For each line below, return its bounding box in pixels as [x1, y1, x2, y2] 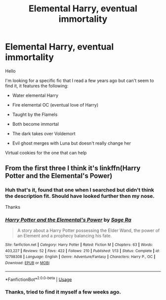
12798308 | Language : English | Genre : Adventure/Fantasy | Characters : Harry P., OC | [5, 255, 156, 260]
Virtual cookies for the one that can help [5, 150, 87, 155]
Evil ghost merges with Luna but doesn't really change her [12, 140, 131, 146]
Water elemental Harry [12, 92, 58, 98]
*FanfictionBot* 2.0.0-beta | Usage [5, 275, 72, 282]
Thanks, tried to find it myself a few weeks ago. [5, 289, 121, 296]
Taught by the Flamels [12, 112, 58, 117]
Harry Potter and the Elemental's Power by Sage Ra [5, 216, 132, 223]
